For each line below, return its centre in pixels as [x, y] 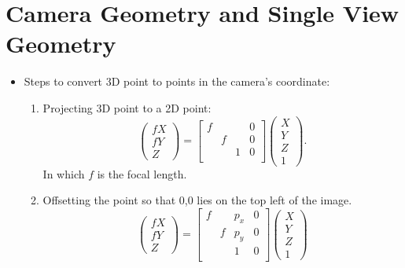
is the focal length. [142, 173]
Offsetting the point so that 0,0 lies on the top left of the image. [197, 200]
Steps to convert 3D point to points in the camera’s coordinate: [177, 81]
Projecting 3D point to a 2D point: [127, 107]
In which [64, 173]
